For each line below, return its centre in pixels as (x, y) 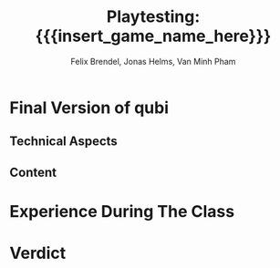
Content (33, 172)
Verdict (38, 253)
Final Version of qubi (89, 108)
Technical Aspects (64, 142)
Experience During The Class (122, 211)
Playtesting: (153, 17)
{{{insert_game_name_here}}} (153, 36)
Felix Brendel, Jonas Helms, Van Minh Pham (153, 61)
